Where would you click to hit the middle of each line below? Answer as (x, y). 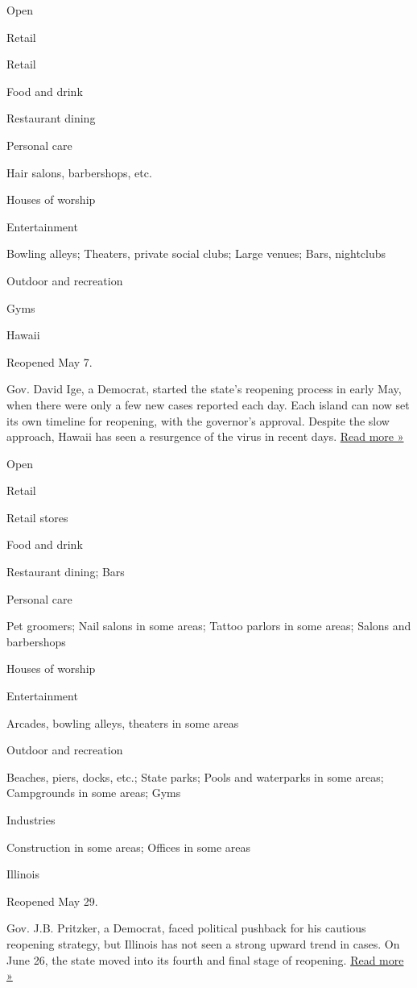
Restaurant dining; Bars (66, 572)
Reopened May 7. (50, 361)
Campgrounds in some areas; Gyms (94, 793)
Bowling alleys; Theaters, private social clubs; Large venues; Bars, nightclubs (196, 253)
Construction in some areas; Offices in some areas (129, 847)
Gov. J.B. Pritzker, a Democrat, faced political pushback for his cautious (186, 928)
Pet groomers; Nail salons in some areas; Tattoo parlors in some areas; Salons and (209, 626)
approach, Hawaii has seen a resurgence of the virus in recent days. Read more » (205, 436)
